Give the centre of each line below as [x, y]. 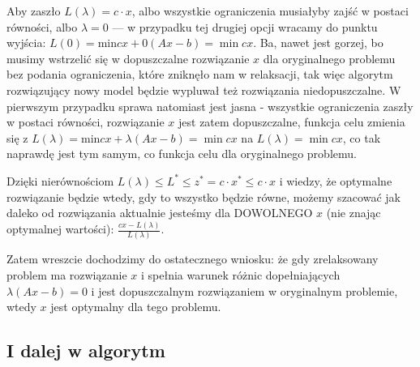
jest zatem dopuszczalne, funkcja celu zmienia [292, 122]
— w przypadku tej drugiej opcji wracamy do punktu [245, 26]
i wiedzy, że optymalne [336, 180]
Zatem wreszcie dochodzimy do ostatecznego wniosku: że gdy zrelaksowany [193, 259]
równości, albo [42, 26]
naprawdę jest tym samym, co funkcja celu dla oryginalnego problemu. [182, 154]
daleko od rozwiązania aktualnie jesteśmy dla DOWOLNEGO [160, 213]
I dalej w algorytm [86, 350]
